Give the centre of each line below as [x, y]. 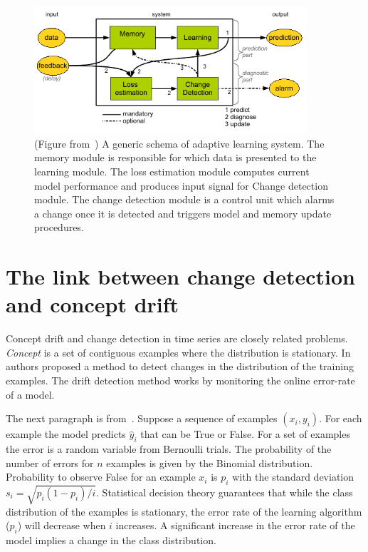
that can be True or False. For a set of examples [245, 434]
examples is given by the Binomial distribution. [210, 462]
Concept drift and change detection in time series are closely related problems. [177, 338]
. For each [341, 418]
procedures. [59, 227]
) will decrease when [62, 525]
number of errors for [50, 462]
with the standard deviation [293, 477]
